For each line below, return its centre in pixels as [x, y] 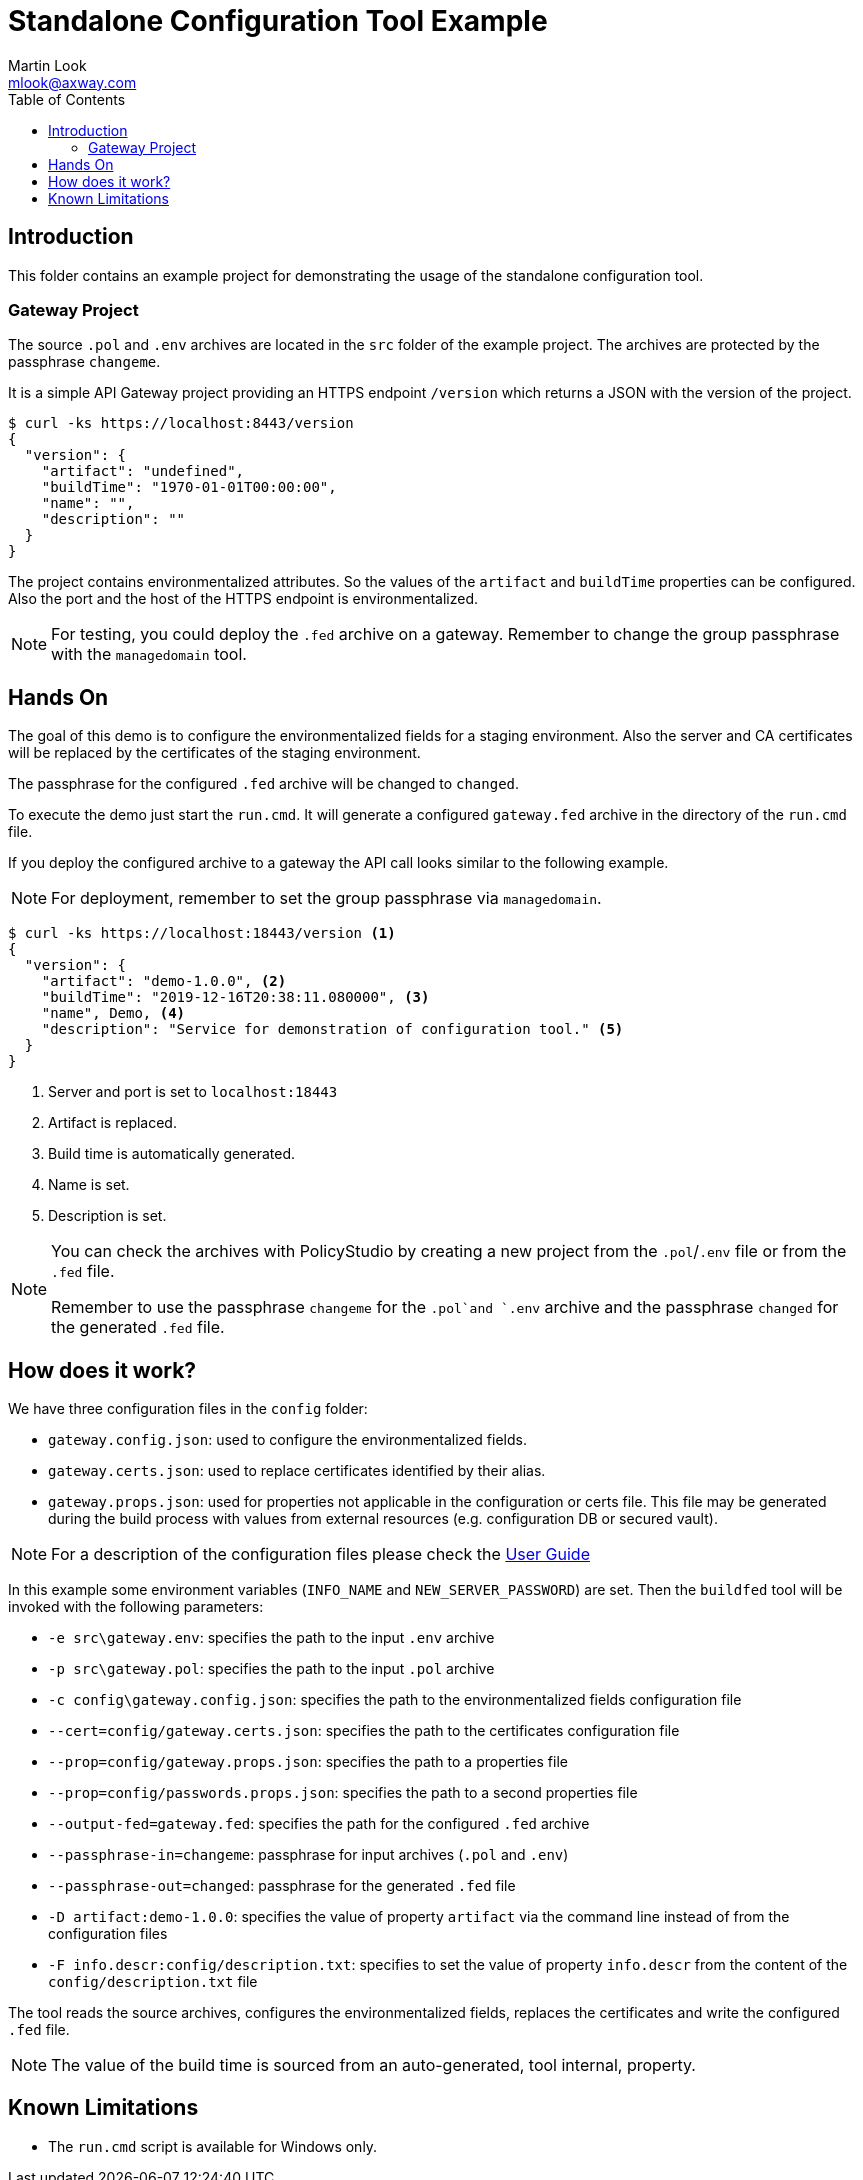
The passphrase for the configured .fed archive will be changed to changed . [264, 784]
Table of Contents [67, 99]
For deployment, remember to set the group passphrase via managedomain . [326, 898]
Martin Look [47, 65]
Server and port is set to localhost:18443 [193, 1092]
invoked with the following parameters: [136, 1607]
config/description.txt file [153, 1982]
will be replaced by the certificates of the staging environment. [214, 753]
